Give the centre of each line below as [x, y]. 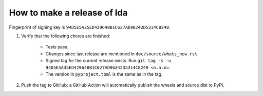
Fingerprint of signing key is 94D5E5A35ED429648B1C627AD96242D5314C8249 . [90, 27]
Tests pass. [57, 47]
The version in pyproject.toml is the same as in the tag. [104, 74]
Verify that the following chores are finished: [66, 36]
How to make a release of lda [68, 13]
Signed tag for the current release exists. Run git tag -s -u [108, 61]
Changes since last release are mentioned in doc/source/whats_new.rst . [122, 54]
